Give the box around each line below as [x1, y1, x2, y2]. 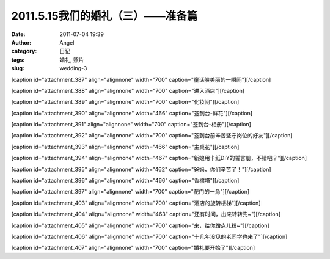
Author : [11, 38, 32, 46]
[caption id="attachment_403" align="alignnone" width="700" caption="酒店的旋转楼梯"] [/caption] [11, 199, 261, 206]
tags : [11, 56, 25, 64]
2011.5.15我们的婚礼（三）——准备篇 [11, 9, 198, 23]
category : [11, 48, 37, 55]
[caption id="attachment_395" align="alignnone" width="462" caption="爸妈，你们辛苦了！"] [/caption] [11, 166, 271, 173]
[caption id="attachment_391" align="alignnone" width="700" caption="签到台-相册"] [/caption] [11, 121, 252, 128]
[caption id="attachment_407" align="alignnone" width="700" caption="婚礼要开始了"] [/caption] [11, 244, 255, 252]
